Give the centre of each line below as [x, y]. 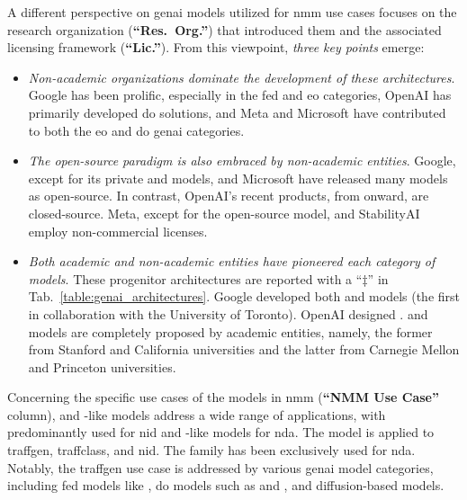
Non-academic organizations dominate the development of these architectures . [242, 77]
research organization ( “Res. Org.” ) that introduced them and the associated [225, 29]
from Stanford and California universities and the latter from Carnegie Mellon [244, 349]
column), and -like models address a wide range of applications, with [197, 414]
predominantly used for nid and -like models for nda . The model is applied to [221, 432]
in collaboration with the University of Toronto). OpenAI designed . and [228, 313]
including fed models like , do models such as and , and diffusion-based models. [226, 485]
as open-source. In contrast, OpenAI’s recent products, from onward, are [229, 196]
